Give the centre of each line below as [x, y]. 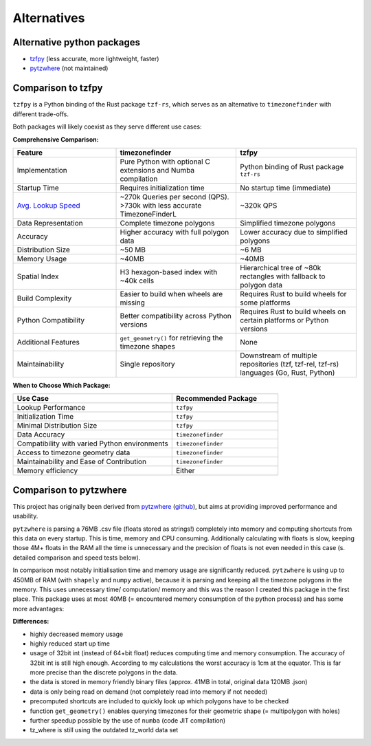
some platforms [266, 303]
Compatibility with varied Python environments [92, 443]
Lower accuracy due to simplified [294, 232]
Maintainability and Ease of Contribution [82, 462]
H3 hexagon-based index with [169, 272]
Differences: [31, 622]
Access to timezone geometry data [74, 452]
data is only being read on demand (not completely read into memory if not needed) [149, 692]
